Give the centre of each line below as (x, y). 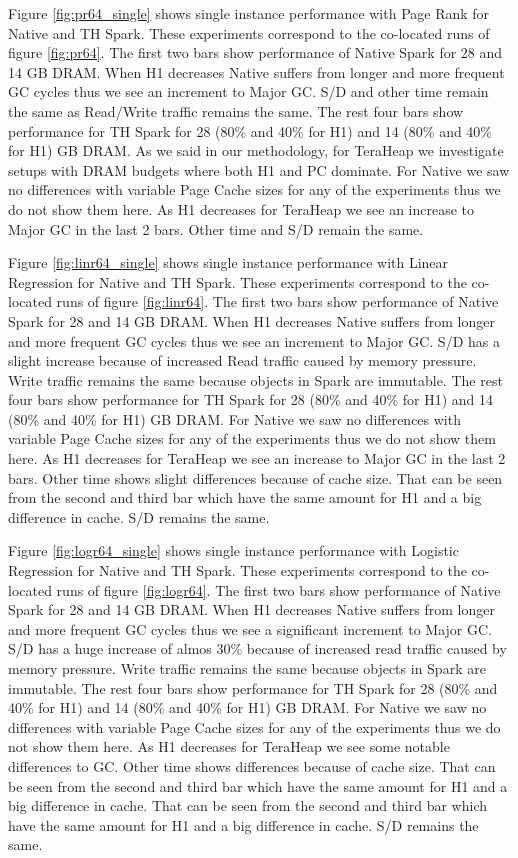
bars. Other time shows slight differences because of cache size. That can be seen (255, 477)
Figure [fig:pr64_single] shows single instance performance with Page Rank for (249, 13)
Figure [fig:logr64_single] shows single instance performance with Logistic (233, 550)
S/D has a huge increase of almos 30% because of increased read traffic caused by (257, 648)
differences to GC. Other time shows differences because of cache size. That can (252, 765)
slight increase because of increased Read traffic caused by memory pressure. (242, 360)
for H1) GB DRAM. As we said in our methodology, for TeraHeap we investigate (256, 150)
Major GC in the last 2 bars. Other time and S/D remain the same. (216, 228)
